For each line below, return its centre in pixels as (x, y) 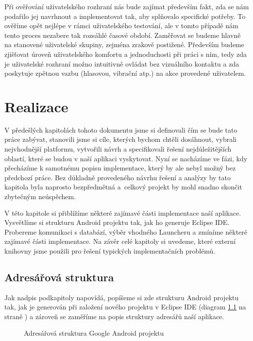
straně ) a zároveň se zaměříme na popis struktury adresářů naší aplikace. (114, 316)
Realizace (36, 106)
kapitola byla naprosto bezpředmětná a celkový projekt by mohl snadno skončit (123, 187)
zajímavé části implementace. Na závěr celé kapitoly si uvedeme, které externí (120, 241)
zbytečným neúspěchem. (40, 196)
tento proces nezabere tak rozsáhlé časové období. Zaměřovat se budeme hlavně (123, 35)
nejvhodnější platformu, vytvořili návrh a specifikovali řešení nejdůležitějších (118, 149)
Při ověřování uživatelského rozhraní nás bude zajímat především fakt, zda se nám (127, 6)
